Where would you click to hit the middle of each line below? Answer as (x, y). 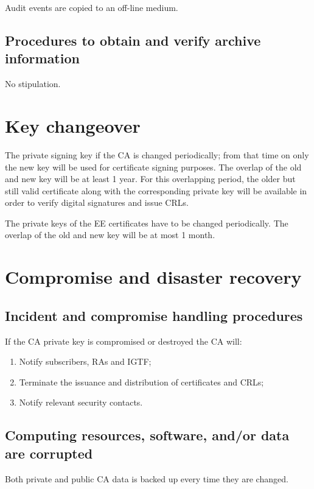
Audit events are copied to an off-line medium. (92, 7)
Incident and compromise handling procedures (154, 315)
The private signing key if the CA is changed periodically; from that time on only (157, 154)
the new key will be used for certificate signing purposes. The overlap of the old (153, 167)
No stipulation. (33, 84)
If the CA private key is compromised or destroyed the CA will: (124, 341)
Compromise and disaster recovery (153, 277)
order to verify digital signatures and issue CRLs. (97, 202)
